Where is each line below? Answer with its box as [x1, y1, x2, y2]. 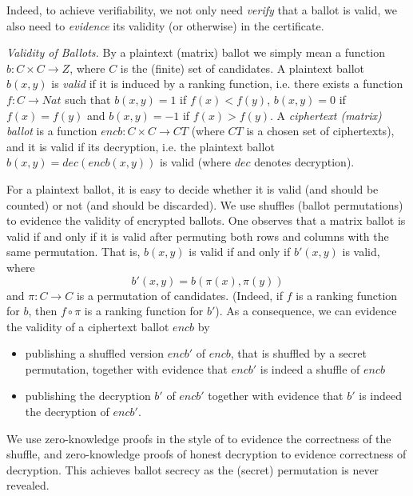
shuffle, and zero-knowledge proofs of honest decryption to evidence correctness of [6, 446, 407, 462]
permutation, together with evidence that [25, 360, 228, 377]
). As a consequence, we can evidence [215, 302, 397, 319]
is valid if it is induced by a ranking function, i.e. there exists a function [51, 75, 403, 92]
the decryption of [25, 403, 109, 420]
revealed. [6, 477, 50, 494]
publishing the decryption [25, 387, 151, 404]
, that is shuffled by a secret [230, 345, 367, 362]
